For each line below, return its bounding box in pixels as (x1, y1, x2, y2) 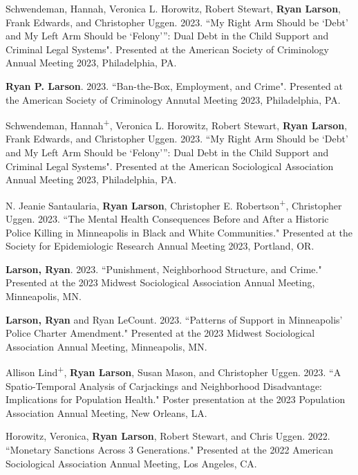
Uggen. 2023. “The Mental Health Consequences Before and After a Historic (6, 212, 329, 226)
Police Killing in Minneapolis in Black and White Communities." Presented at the (6, 225, 352, 239)
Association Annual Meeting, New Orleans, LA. (6, 405, 207, 420)
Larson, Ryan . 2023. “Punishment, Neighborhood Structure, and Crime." (6, 261, 322, 276)
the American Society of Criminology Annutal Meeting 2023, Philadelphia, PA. (6, 92, 341, 106)
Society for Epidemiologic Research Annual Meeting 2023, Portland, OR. (6, 239, 314, 253)
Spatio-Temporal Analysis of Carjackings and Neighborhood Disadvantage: (6, 378, 323, 393)
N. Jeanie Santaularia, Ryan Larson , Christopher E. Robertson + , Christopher (6, 196, 342, 212)
